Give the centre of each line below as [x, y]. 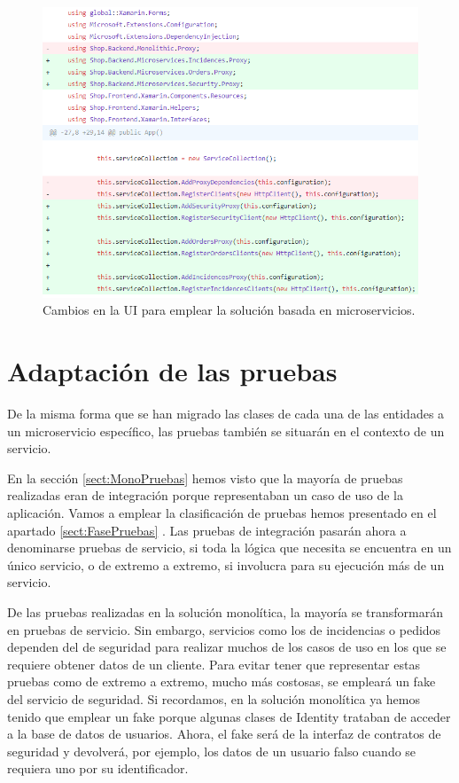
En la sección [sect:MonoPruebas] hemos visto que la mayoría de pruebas [205, 478]
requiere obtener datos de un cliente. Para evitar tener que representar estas [214, 664]
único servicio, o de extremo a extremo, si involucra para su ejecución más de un [226, 564]
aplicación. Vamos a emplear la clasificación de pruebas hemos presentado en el [222, 513]
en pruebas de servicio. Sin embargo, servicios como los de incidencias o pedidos [224, 629]
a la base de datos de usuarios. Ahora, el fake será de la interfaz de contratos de [224, 734]
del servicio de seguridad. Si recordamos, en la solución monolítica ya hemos [214, 698]
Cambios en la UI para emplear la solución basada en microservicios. [229, 310]
